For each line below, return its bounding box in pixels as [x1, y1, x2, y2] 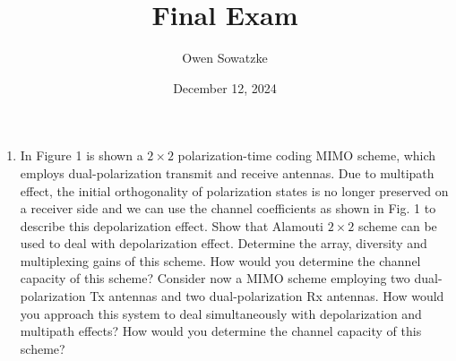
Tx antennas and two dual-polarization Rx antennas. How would [90, 287, 444, 305]
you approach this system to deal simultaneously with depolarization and [20, 304, 422, 322]
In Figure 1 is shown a [20, 146, 143, 165]
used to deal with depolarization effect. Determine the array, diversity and [20, 234, 427, 253]
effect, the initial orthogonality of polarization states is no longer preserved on [20, 181, 449, 200]
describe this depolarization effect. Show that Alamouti [20, 216, 323, 235]
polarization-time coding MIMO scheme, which [177, 146, 436, 165]
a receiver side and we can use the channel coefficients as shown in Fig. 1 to [20, 199, 436, 218]
